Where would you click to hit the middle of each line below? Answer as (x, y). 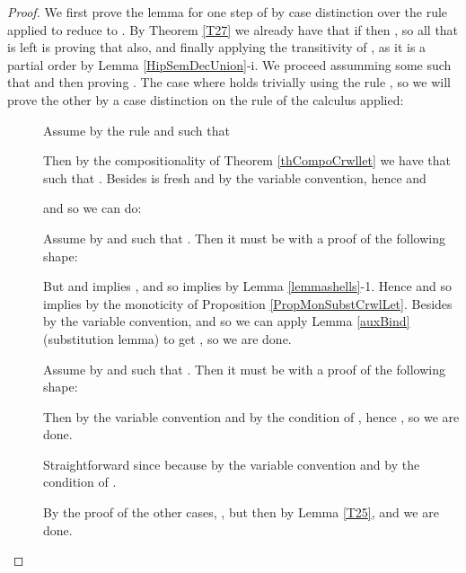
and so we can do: (92, 208)
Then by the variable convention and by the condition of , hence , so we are (251, 416)
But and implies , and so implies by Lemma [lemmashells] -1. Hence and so (248, 286)
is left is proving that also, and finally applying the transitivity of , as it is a (217, 47)
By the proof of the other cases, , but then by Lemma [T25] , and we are (241, 512)
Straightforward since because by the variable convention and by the (232, 464)
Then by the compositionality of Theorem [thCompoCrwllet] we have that (247, 160)
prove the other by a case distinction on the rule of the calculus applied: (206, 99)
